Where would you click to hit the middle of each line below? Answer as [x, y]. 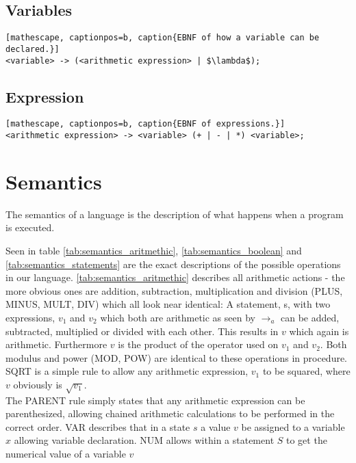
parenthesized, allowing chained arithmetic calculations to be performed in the [170, 413]
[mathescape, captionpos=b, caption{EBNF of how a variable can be [163, 38]
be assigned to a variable [293, 426]
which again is [319, 331]
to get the [307, 440]
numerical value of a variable [66, 454]
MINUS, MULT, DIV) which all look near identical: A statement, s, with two [168, 304]
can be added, [310, 317]
